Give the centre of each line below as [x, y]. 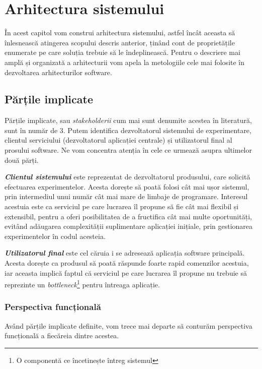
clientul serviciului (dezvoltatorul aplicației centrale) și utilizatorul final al [118, 140]
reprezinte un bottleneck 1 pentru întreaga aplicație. [82, 284]
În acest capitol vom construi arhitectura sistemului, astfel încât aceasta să [120, 33]
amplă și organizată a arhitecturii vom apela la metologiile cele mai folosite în [125, 62]
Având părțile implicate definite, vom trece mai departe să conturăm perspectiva [128, 325]
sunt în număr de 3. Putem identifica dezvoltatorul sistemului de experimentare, [128, 130]
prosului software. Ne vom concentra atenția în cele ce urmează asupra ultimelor [128, 150]
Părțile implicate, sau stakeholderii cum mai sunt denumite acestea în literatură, [128, 120]
